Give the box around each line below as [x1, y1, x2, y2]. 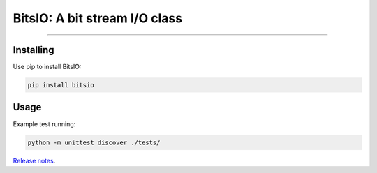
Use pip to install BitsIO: [13, 63, 82, 71]
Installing [13, 44, 55, 56]
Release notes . [13, 156, 56, 165]
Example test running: [13, 119, 76, 128]
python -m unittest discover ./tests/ [27, 138, 161, 146]
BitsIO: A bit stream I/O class [13, 10, 183, 26]
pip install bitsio [27, 81, 94, 89]
